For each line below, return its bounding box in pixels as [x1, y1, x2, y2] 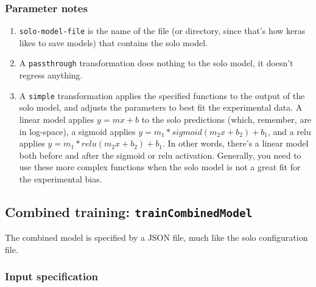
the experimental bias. [19, 172, 102, 185]
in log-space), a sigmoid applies [19, 125, 136, 137]
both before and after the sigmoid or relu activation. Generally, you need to [19, 148, 301, 161]
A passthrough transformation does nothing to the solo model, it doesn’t [19, 57, 293, 69]
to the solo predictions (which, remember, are [141, 112, 312, 125]
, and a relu [267, 125, 311, 137]
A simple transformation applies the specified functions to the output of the [19, 89, 305, 102]
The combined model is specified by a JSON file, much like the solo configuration [5, 231, 308, 244]
